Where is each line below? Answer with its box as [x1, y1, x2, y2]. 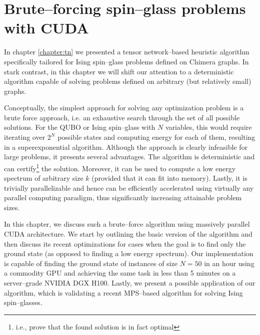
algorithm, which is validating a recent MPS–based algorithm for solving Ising [4, 287, 243, 298]
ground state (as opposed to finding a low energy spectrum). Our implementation [4, 248, 253, 259]
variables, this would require [165, 122, 252, 132]
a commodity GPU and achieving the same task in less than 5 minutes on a [4, 268, 236, 278]
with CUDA [4, 17, 89, 38]
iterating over [4, 132, 45, 142]
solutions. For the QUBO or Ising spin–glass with [4, 122, 155, 132]
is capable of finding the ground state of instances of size [4, 258, 177, 268]
